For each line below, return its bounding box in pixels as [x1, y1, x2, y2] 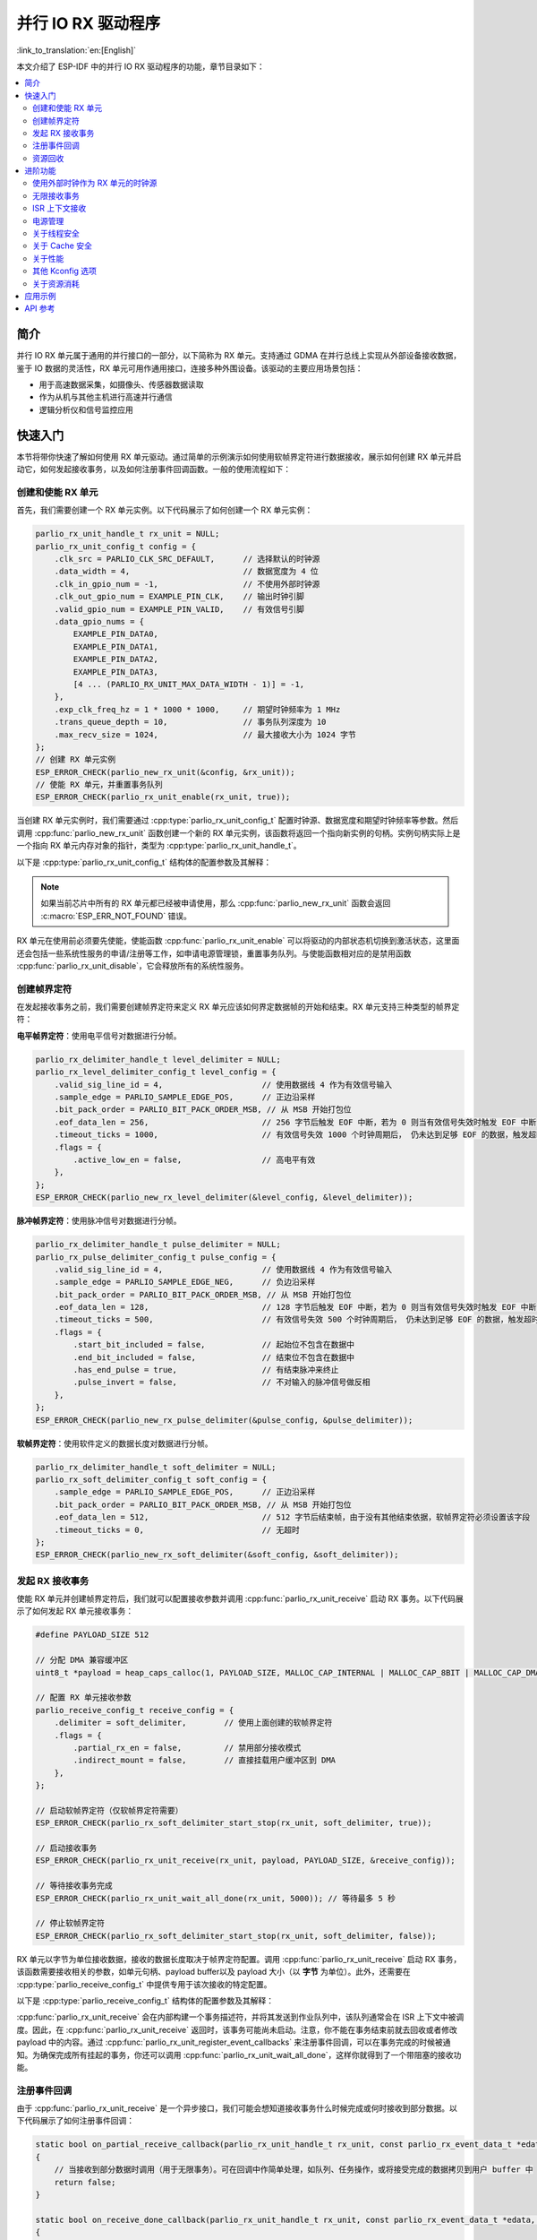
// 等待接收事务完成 [35, 1881, 113, 1891]
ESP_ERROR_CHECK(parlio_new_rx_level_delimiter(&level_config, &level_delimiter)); [35, 1193, 413, 1202]
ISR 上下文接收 [32, 202, 87, 214]
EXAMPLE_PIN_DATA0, [72, 629, 158, 640]
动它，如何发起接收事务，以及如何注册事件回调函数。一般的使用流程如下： [16, 464, 291, 475]
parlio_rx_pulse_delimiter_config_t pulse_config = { [35, 1252, 277, 1262]
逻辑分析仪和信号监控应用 [38, 404, 133, 415]
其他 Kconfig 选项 [32, 265, 98, 277]
